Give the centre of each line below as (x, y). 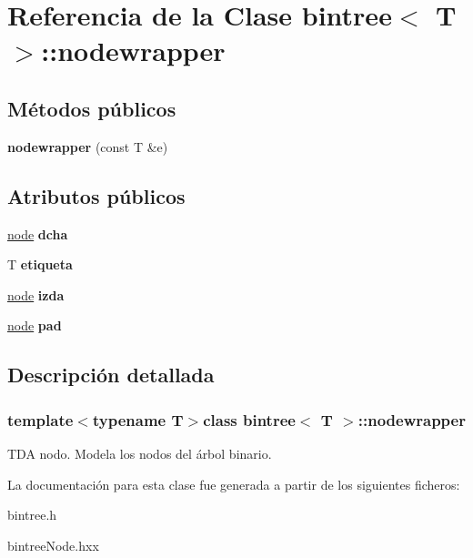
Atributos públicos (96, 195)
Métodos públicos (92, 108)
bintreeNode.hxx (53, 545)
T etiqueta (40, 264)
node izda (36, 294)
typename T (138, 419)
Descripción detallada (111, 375)
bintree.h (32, 515)
